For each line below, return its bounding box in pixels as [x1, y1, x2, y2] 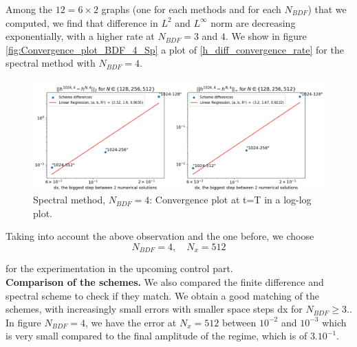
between [221, 315, 257, 329]
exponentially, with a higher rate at [6, 29, 155, 43]
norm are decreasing [210, 15, 296, 30]
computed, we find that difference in [6, 15, 158, 30]
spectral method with [6, 56, 96, 70]
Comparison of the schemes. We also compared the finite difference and [6, 275, 324, 289]
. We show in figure [225, 29, 307, 43]
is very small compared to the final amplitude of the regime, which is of [6, 328, 307, 343]
